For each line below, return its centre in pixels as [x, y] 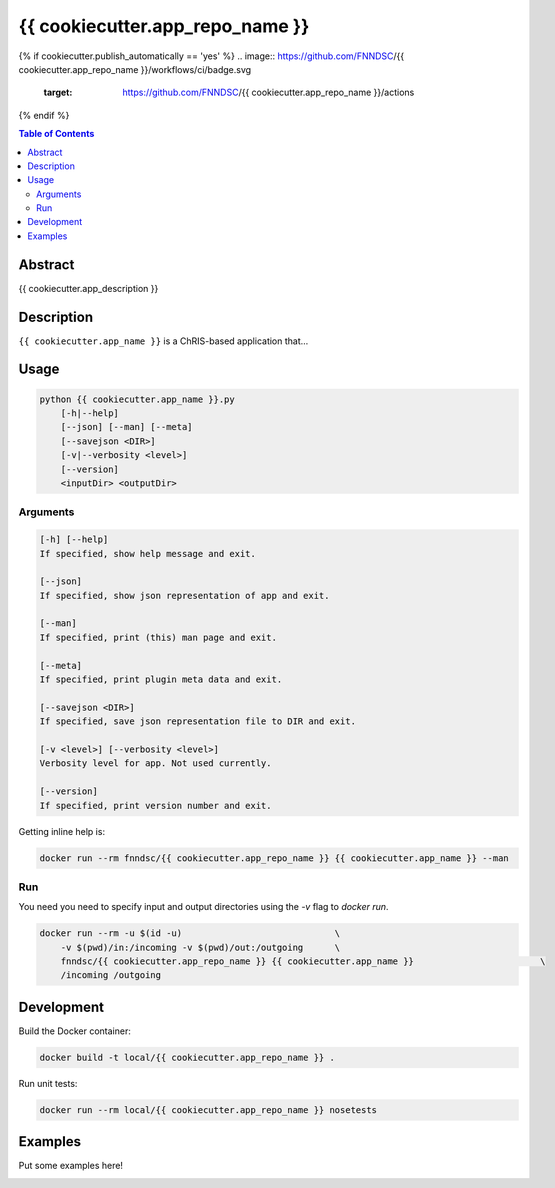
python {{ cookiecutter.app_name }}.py [137, 399]
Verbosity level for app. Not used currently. [155, 763]
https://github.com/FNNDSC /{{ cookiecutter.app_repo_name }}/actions [268, 92]
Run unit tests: [48, 1083]
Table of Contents [56, 134]
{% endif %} [44, 115]
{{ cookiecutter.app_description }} [88, 288]
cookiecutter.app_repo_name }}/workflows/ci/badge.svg [135, 69]
